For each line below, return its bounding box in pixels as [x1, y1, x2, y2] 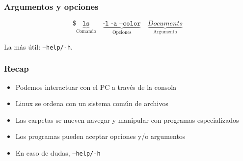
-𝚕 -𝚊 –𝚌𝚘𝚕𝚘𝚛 [103, 20, 141, 27]
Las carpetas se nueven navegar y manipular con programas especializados [15, 114, 239, 125]
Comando [76, 29, 96, 34]
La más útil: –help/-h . [4, 41, 73, 52]
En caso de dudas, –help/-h [15, 147, 101, 158]
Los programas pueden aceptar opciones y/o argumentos [15, 131, 186, 141]
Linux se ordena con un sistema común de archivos [15, 98, 168, 108]
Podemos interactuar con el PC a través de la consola [15, 81, 177, 92]
